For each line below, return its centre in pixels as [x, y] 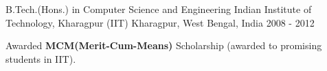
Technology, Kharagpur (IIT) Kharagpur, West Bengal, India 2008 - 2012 [160, 22]
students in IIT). [41, 58]
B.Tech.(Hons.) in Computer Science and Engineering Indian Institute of [159, 9]
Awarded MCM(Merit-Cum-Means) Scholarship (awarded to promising [164, 45]
